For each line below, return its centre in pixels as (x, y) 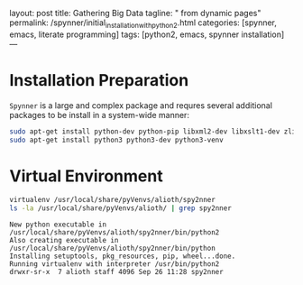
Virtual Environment (87, 176)
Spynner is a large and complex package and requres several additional (141, 105)
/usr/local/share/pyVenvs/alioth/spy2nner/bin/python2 (115, 233)
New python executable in (58, 225)
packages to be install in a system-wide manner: (99, 115)
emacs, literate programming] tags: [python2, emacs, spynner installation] (147, 34)
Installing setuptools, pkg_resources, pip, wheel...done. (123, 256)
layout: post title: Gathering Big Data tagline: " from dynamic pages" (135, 13)
